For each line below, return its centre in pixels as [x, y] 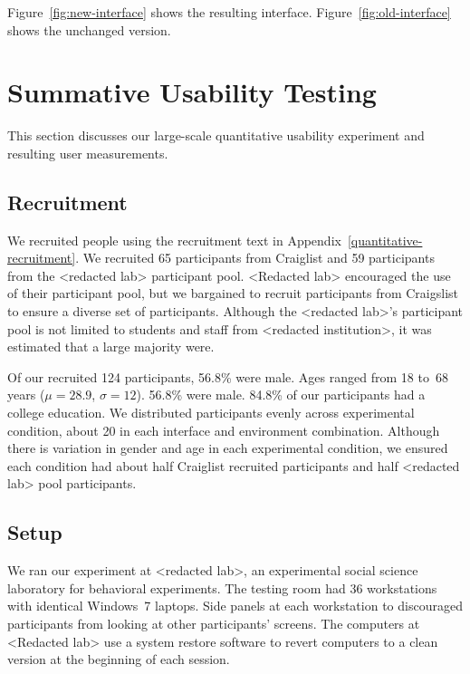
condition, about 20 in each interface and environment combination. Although [224, 430]
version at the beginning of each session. [119, 659]
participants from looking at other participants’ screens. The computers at [214, 623]
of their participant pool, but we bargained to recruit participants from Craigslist [233, 293]
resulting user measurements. [88, 153]
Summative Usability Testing [192, 92]
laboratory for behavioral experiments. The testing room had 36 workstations [222, 587]
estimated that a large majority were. [111, 347]
